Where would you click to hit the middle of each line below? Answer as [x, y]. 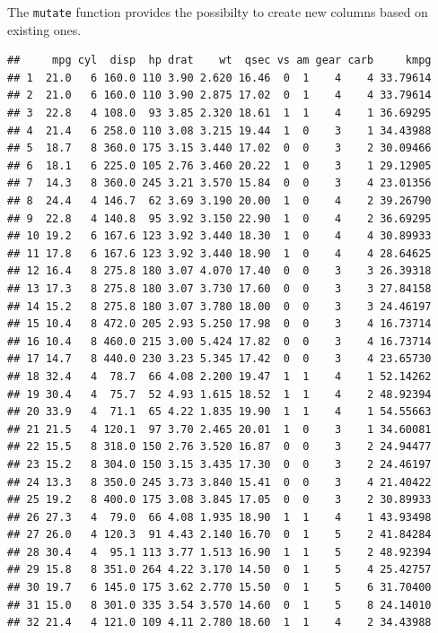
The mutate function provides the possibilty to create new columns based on [218, 12]
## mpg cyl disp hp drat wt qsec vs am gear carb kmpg [219, 61]
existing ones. [44, 29]
